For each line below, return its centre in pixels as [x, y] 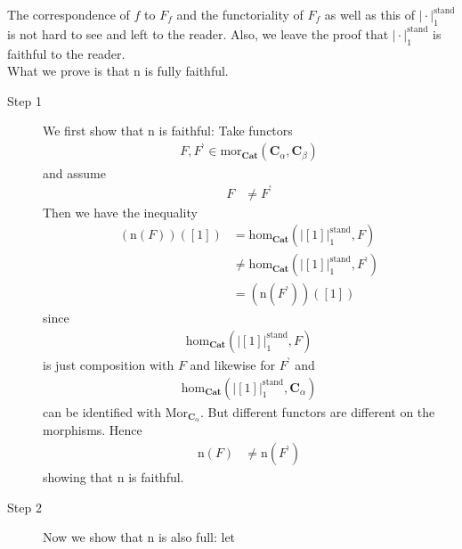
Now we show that [93, 537]
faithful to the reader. [66, 53]
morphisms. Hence [93, 430]
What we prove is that [69, 71]
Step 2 [24, 507]
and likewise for [232, 364]
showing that [78, 477]
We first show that [93, 131]
